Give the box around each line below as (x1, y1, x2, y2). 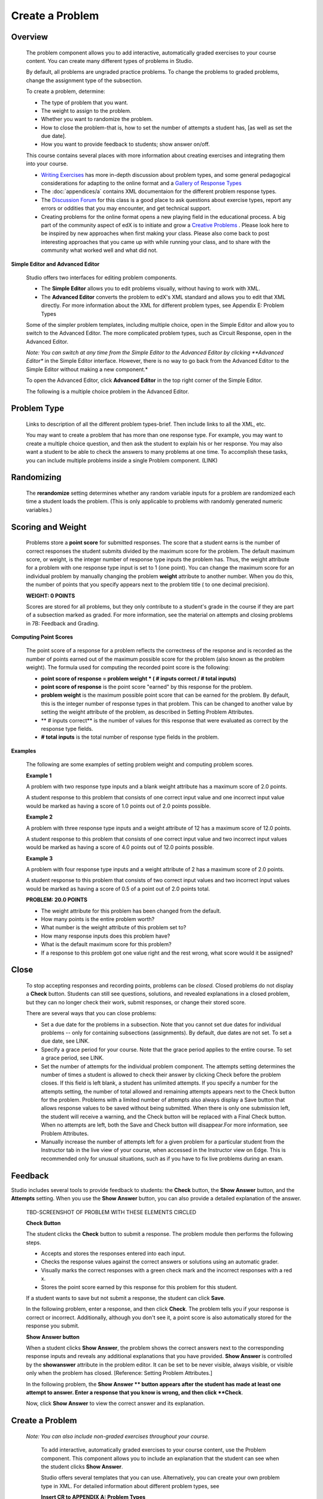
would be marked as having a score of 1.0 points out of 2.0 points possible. (26, 802, 211, 809)
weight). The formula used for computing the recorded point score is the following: (26, 664, 230, 671)
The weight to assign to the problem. (41, 107, 132, 114)
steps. (26, 1239, 41, 1246)
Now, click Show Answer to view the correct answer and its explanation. (26, 1400, 205, 1407)
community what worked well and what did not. (41, 246, 158, 254)
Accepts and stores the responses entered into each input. (41, 1250, 185, 1257)
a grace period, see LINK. (41, 1054, 104, 1061)
